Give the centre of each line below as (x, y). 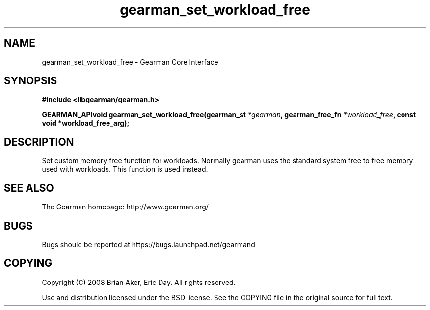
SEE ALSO (29, 188)
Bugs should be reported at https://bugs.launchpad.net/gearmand (148, 244)
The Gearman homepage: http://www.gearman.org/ (125, 207)
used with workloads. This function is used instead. (125, 169)
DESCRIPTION (39, 142)
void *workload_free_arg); (86, 123)
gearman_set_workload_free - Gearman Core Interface (130, 62)
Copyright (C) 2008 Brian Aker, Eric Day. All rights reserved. (139, 282)
